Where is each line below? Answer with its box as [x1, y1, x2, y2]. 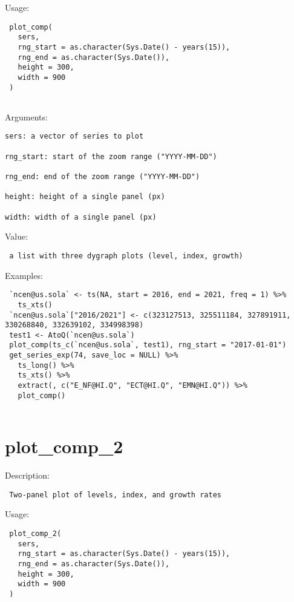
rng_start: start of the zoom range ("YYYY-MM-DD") [5, 152, 217, 161]
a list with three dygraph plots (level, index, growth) [9, 251, 243, 260]
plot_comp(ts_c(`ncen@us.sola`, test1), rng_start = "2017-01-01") [9, 341, 287, 350]
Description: [5, 469, 50, 482]
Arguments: [5, 110, 48, 123]
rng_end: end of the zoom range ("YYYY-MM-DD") [5, 172, 200, 182]
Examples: [5, 269, 43, 281]
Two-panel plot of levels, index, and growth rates [9, 490, 221, 499]
